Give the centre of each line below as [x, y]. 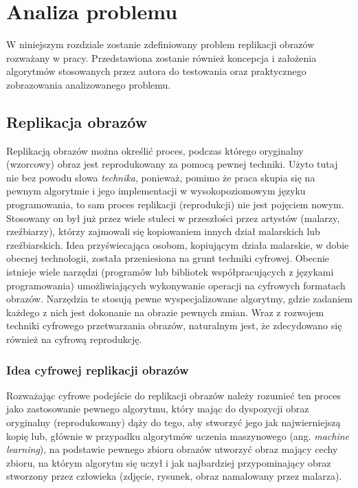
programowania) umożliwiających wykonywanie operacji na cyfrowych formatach [176, 285]
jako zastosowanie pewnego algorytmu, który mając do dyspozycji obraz [158, 409]
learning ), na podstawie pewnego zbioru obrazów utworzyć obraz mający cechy [172, 449]
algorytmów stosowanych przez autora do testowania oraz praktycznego [156, 71]
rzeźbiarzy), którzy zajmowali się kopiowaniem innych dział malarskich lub [163, 231]
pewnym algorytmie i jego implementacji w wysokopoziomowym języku [156, 191]
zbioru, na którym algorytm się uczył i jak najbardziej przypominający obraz [169, 462]
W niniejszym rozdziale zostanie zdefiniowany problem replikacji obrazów [160, 44]
